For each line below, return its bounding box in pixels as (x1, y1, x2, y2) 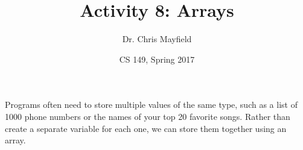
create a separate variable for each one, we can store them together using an (5, 122, 287, 134)
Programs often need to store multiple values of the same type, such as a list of (5, 98, 298, 111)
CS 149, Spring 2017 (119, 52, 195, 65)
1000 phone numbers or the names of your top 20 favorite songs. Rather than (5, 110, 290, 122)
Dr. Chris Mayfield (122, 33, 192, 45)
